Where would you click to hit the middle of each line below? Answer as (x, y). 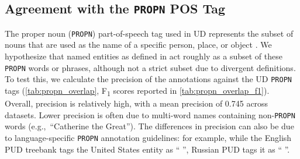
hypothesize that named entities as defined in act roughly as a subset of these (144, 56)
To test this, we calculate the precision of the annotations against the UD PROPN (148, 79)
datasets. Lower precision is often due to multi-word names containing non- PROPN (150, 114)
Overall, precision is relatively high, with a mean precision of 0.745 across (137, 103)
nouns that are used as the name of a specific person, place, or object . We (138, 45)
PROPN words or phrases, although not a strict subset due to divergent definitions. (150, 67)
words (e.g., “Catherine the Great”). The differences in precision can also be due (149, 126)
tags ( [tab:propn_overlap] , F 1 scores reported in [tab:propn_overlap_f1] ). (137, 91)
